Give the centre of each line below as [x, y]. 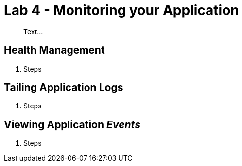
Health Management [54, 50]
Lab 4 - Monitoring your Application [121, 10]
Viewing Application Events [72, 124]
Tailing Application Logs [64, 88]
